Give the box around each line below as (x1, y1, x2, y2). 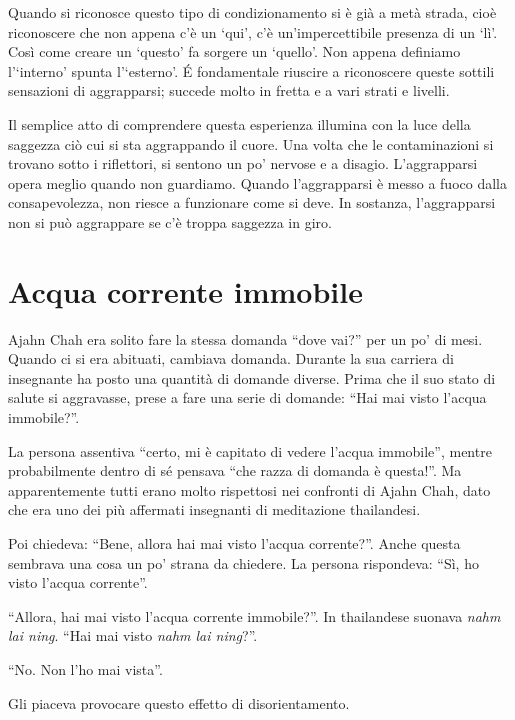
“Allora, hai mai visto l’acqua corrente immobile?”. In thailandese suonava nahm (8, 605, 501, 626)
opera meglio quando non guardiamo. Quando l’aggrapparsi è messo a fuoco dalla (8, 172, 507, 193)
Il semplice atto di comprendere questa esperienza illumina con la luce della (8, 113, 471, 134)
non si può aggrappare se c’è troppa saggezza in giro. (8, 211, 332, 232)
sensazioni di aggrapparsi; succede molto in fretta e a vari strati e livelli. (8, 80, 450, 101)
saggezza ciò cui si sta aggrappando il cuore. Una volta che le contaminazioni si (8, 133, 494, 154)
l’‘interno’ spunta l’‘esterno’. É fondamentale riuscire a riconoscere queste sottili (8, 60, 495, 81)
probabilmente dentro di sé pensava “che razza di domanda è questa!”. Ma (8, 460, 462, 481)
